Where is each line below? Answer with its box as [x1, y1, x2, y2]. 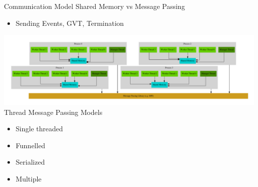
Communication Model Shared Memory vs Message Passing [4, 1, 185, 11]
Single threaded [15, 123, 63, 134]
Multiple [15, 173, 42, 184]
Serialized [15, 157, 45, 167]
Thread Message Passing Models [4, 106, 103, 117]
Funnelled [15, 140, 46, 150]
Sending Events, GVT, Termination [15, 17, 124, 28]
